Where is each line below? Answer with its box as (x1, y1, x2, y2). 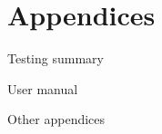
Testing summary (7, 49, 104, 68)
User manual (7, 79, 78, 98)
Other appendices (7, 110, 106, 129)
